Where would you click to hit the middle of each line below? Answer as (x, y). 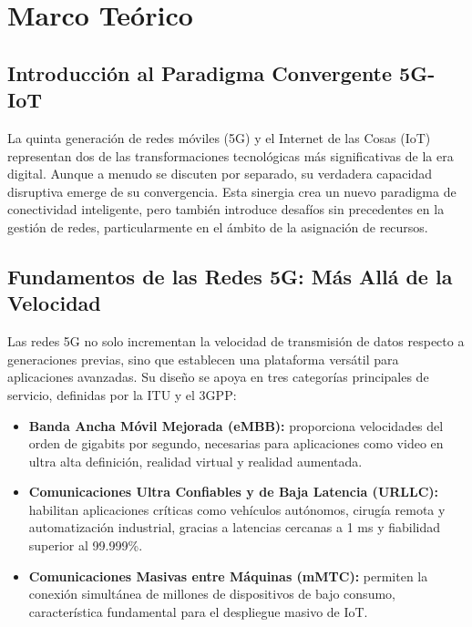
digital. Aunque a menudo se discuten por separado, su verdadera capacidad (220, 174)
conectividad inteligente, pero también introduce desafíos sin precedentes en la (226, 209)
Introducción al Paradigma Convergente (200, 72)
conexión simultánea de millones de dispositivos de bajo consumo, (212, 594)
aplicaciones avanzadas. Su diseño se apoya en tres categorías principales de (218, 377)
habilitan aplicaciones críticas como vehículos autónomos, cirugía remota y (237, 509)
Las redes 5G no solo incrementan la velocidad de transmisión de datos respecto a (236, 341)
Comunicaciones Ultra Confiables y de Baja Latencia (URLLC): (234, 492)
